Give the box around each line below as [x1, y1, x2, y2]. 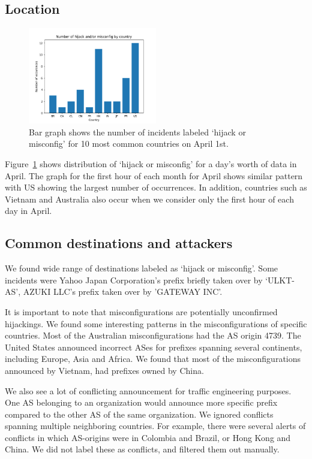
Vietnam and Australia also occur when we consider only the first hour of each [5, 192, 294, 205]
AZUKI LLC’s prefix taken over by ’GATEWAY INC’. [23, 285, 223, 298]
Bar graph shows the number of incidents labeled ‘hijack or [29, 125, 246, 138]
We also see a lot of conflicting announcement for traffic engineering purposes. [5, 384, 292, 397]
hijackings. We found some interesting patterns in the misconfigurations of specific [5, 317, 307, 330]
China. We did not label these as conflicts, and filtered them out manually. [5, 443, 280, 455]
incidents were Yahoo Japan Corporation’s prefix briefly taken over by [5, 273, 263, 286]
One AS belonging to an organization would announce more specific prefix [5, 396, 278, 409]
